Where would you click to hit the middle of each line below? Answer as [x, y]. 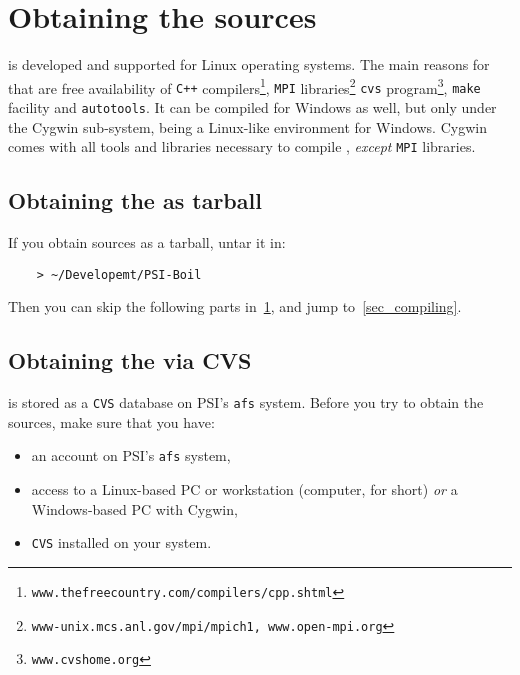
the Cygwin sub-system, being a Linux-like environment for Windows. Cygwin [247, 126]
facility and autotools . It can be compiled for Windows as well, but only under [252, 107]
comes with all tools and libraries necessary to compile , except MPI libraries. [242, 146]
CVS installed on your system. [121, 542]
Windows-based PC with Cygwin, [134, 508]
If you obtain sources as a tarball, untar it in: [147, 242]
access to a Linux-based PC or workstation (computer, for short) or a [244, 489]
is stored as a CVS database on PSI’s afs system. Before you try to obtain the [246, 402]
